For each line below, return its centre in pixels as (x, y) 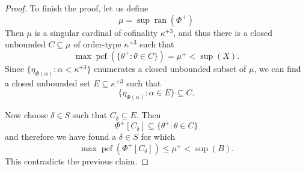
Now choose (26, 115)
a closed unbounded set (48, 82)
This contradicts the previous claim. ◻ (77, 160)
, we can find (277, 68)
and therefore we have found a (61, 136)
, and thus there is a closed (223, 32)
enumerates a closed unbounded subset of (170, 68)
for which (158, 136)
